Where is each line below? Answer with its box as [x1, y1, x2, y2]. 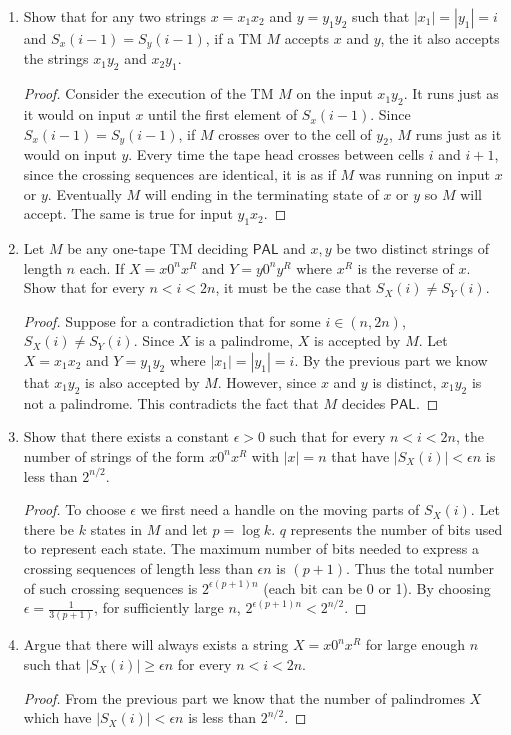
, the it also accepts [380, 28, 500, 48]
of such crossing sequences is [23, 577, 198, 598]
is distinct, [372, 371, 437, 392]
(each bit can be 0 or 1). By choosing [263, 577, 491, 598]
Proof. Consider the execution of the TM [23, 83, 274, 104]
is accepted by [314, 330, 401, 351]
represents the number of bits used [290, 518, 503, 539]
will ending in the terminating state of [144, 183, 379, 204]
